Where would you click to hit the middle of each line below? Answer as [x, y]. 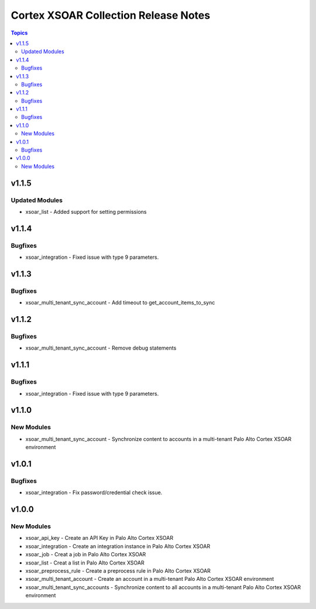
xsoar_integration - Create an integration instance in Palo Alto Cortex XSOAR [118, 546]
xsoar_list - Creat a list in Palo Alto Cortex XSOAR [85, 563]
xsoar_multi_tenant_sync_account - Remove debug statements [101, 348]
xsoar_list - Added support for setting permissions [86, 211]
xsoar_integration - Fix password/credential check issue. [94, 492]
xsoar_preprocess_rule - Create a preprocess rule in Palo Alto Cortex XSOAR [118, 571]
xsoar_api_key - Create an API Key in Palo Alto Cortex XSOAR [99, 538]
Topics [19, 33]
